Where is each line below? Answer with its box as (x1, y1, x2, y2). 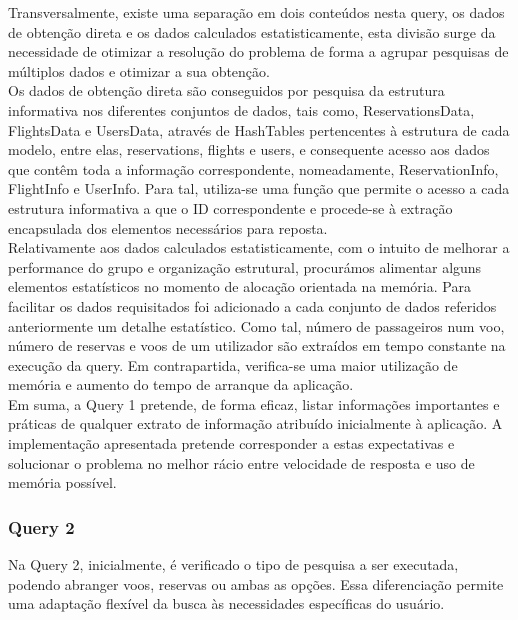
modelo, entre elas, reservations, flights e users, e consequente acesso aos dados (8, 139, 490, 160)
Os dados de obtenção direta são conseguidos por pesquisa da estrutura (8, 80, 445, 101)
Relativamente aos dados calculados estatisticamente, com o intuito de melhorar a (8, 237, 510, 258)
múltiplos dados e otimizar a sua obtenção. (8, 60, 270, 81)
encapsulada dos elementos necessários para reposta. (8, 217, 328, 238)
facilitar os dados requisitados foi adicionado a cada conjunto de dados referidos (8, 295, 497, 316)
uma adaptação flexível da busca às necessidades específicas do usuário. (8, 593, 445, 614)
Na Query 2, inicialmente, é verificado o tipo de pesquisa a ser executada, (8, 554, 459, 575)
